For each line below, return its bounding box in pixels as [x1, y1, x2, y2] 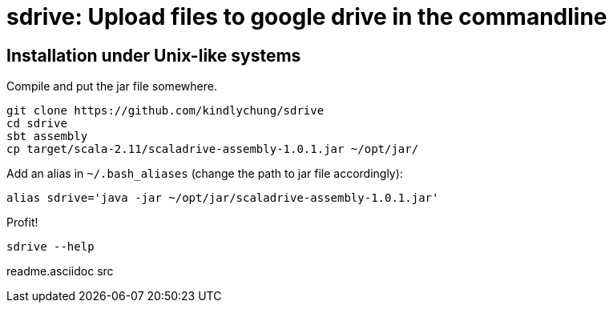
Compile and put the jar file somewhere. [6, 79, 217, 94]
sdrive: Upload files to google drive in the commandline [6, 3, 607, 30]
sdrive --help [6, 240, 95, 254]
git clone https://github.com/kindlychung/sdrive [6, 104, 325, 118]
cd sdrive [6, 117, 67, 130]
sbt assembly [6, 130, 88, 143]
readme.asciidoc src [6, 264, 114, 279]
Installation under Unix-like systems [6, 45, 301, 66]
